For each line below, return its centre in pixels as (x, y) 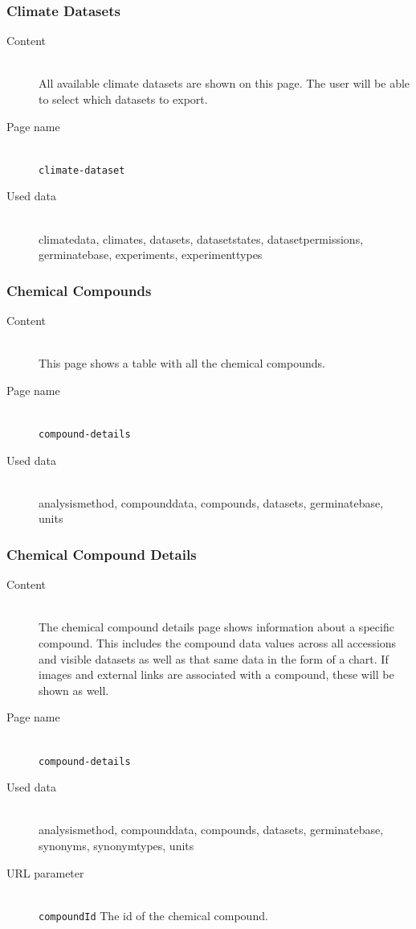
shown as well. (74, 690)
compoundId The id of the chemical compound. (153, 915)
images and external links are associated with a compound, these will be (216, 674)
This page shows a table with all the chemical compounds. (182, 363)
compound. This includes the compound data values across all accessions (218, 643)
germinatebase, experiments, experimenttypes (151, 255)
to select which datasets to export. (123, 99)
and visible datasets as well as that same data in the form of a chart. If (214, 658)
